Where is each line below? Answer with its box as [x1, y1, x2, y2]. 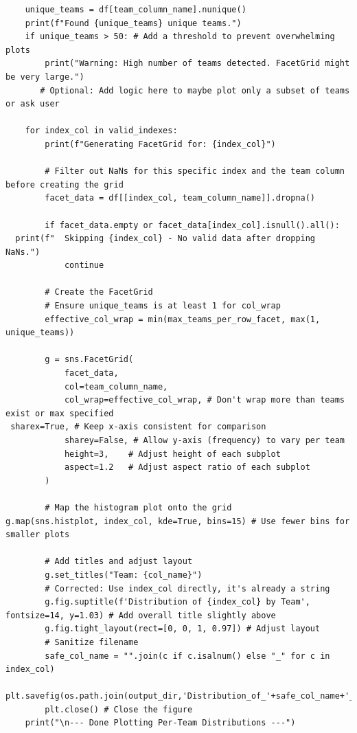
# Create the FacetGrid [45, 287, 153, 297]
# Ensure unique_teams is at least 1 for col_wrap [45, 301, 281, 311]
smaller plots [5, 530, 70, 540]
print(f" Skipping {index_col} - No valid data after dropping [15, 234, 316, 244]
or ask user [5, 99, 60, 109]
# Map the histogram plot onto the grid [45, 502, 232, 512]
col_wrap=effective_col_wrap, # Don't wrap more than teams [64, 395, 345, 405]
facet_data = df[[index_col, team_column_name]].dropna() [45, 193, 316, 203]
